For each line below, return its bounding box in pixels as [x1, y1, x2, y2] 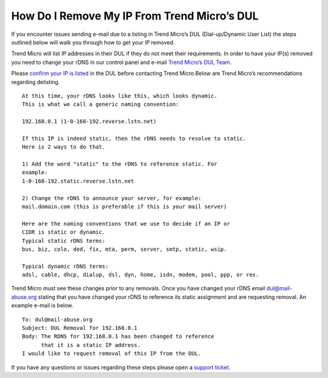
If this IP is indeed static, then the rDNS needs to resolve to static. [22, 135, 247, 142]
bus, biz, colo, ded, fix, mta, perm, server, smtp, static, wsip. [22, 245, 227, 253]
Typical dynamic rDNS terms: [22, 262, 109, 270]
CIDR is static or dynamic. [22, 229, 106, 236]
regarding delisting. [11, 78, 60, 85]
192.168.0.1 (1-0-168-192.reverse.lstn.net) [22, 118, 157, 125]
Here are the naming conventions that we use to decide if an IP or [22, 220, 230, 227]
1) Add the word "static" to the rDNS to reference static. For [22, 161, 218, 167]
